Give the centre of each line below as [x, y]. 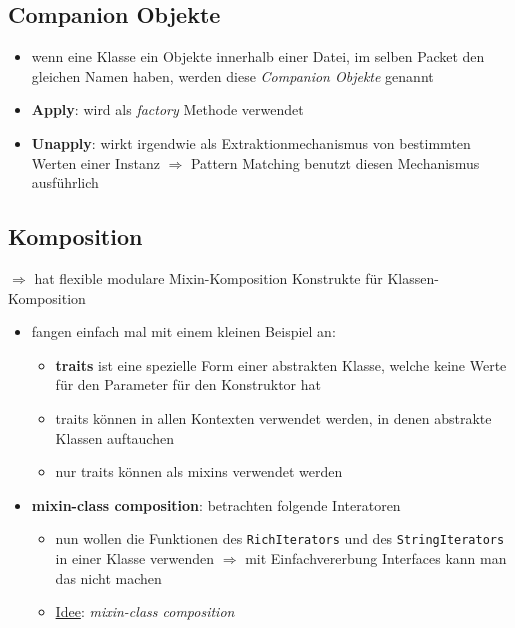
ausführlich [65, 182]
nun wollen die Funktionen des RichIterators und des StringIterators [280, 538]
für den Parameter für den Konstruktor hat [188, 384]
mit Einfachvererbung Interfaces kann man [376, 557]
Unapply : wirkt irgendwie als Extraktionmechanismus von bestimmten [251, 142]
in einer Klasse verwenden [135, 557]
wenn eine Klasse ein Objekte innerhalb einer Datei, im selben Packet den [258, 56]
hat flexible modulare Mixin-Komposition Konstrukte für [208, 277]
